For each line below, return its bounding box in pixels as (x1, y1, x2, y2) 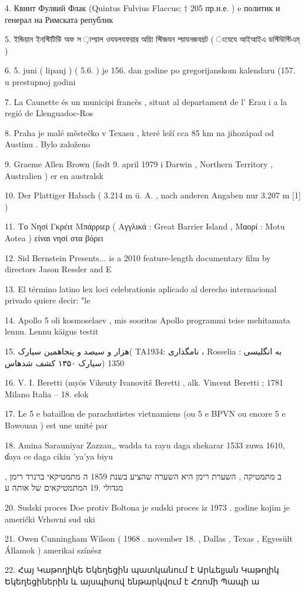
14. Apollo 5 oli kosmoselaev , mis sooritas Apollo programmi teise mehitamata (5, 313, 290, 326)
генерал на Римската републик (5, 13, 113, 25)
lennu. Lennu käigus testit (5, 325, 99, 337)
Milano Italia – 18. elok (5, 387, 89, 400)
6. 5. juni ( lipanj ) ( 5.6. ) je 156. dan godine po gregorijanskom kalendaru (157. (5, 64, 296, 76)
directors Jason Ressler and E (5, 263, 112, 275)
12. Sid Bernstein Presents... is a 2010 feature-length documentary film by (5, 251, 271, 264)
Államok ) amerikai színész (5, 543, 102, 556)
